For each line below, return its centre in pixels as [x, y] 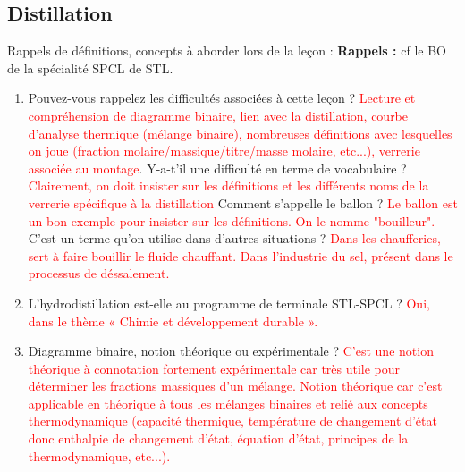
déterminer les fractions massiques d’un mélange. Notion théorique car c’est [235, 386]
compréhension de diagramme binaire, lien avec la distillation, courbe [218, 115]
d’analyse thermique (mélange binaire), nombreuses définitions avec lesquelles [240, 133]
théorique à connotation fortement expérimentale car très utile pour [214, 368]
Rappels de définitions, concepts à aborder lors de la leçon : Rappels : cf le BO [227, 51]
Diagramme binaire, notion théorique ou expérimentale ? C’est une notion [231, 351]
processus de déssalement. [99, 273]
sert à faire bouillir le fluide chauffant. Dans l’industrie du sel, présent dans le [241, 255]
